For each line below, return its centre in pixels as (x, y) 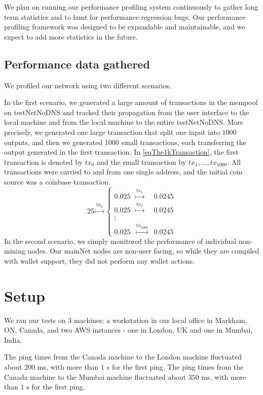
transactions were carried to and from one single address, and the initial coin (123, 172)
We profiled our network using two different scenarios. (88, 85)
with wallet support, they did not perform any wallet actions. (99, 260)
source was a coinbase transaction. (57, 181)
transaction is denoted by (43, 161)
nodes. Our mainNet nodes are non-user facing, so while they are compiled (143, 251)
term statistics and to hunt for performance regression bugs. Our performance (125, 16)
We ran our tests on (35, 320)
